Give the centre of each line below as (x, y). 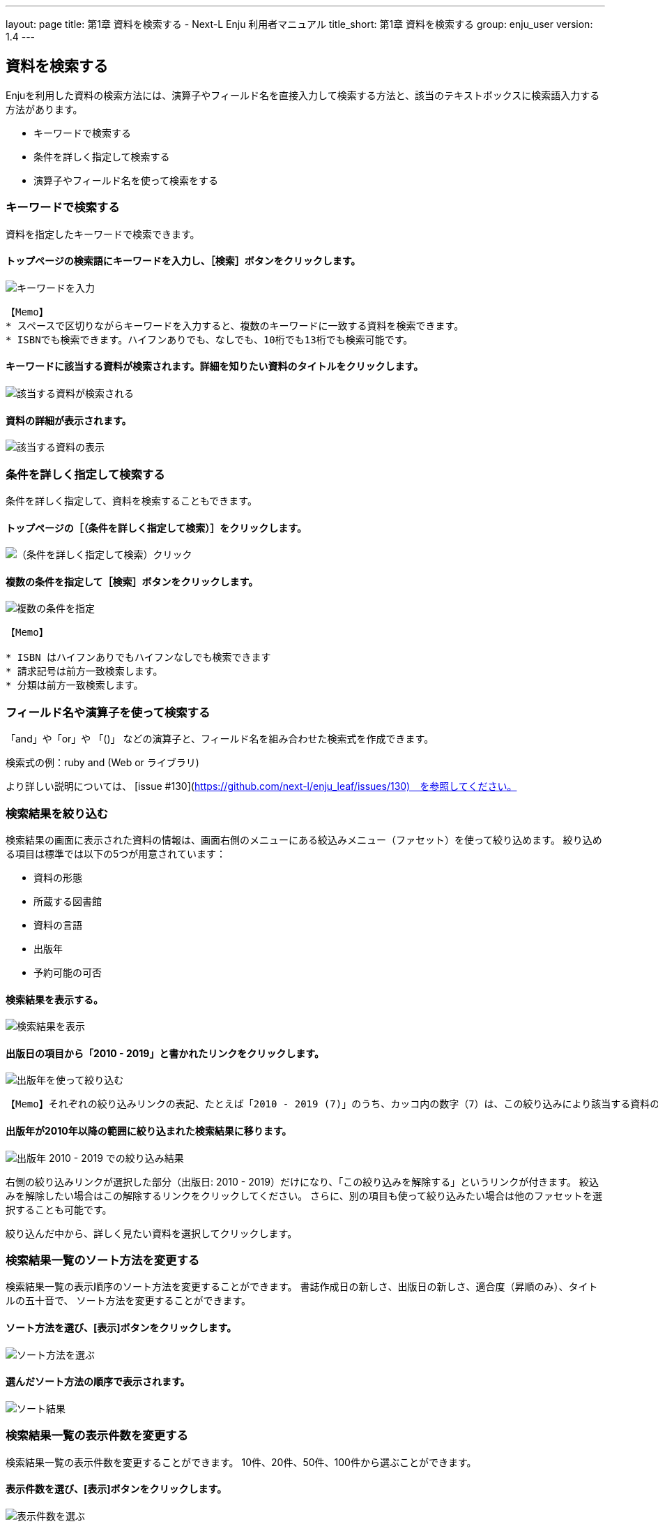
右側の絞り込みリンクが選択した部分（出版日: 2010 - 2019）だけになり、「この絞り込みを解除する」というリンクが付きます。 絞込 (302, 1181)
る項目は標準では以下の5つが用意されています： (116, 853)
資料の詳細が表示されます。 (69, 420)
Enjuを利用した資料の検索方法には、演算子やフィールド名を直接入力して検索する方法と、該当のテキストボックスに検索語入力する (303, 95)
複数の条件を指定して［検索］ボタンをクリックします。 (132, 581)
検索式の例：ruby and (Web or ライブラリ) (102, 763)
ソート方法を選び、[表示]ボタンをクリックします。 (121, 1327)
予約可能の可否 (68, 972)
